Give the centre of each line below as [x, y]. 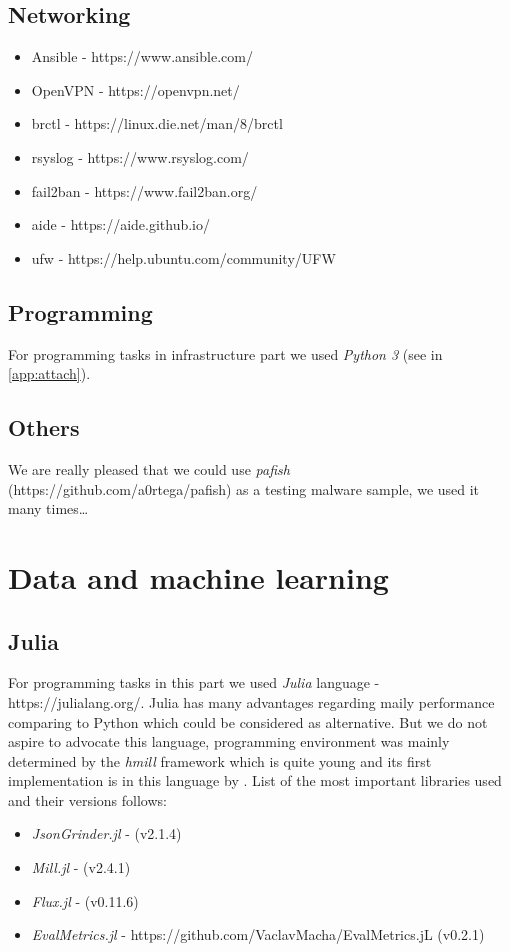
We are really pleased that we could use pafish [149, 468]
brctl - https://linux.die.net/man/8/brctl [157, 123]
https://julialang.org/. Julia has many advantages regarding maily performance [251, 701]
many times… [48, 508]
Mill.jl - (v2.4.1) [81, 867]
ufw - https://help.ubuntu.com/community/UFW [183, 257]
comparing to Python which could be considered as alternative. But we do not [248, 721]
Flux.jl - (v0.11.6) [85, 900]
